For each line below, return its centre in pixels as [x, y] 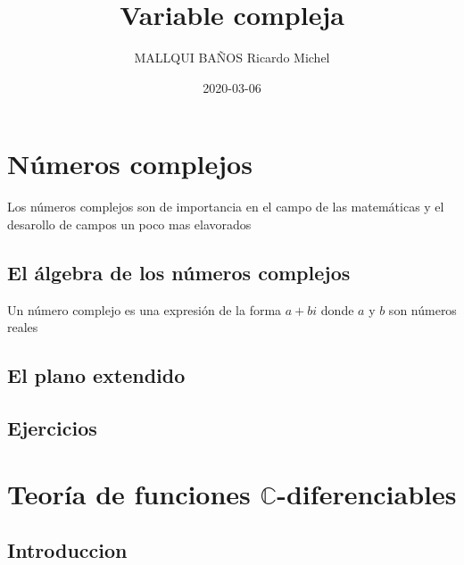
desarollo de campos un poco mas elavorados [129, 224]
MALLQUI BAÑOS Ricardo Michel [232, 58]
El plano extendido [96, 375]
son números [423, 309]
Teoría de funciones [129, 493]
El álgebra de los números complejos [179, 272]
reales [23, 327]
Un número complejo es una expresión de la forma [145, 309]
